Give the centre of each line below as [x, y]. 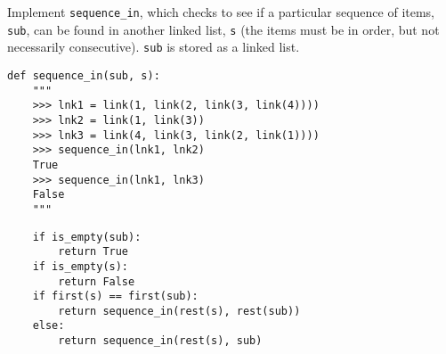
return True [93, 252]
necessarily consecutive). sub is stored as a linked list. [154, 47]
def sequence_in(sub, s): [84, 75]
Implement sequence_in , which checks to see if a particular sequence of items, [221, 12]
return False [97, 281]
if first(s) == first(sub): [115, 296]
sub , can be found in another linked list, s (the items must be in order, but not [223, 29]
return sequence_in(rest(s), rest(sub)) [179, 311]
